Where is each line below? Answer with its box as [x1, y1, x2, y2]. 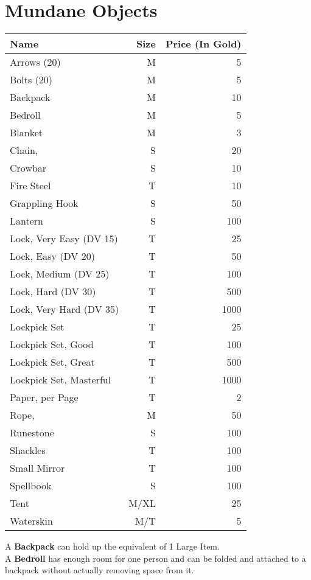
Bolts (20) [10, 72, 53, 87]
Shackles [10, 443, 46, 458]
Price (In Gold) [165, 37, 242, 51]
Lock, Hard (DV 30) [10, 284, 96, 299]
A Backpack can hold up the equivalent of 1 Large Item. [5, 540, 220, 553]
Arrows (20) [10, 55, 61, 69]
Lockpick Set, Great [10, 355, 95, 369]
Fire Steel [10, 178, 51, 193]
